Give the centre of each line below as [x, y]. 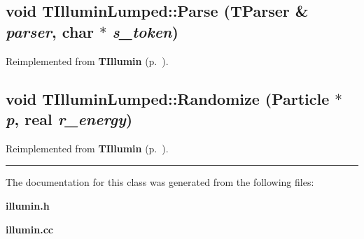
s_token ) [145, 31]
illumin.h [28, 205]
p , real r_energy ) [69, 118]
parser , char [50, 31]
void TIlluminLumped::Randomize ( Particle [168, 98]
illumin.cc [29, 229]
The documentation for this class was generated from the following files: [160, 182]
